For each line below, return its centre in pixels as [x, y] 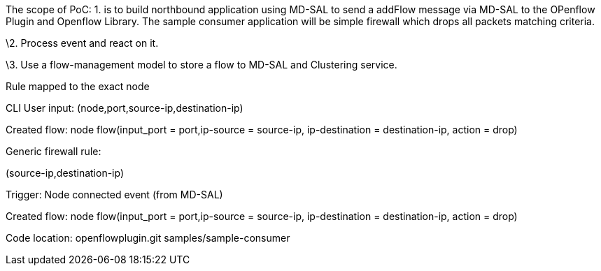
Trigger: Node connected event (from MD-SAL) [114, 195]
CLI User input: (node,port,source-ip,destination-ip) [125, 108]
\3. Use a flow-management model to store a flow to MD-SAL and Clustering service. [201, 65]
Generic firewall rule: [54, 151]
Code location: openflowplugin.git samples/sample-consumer [148, 238]
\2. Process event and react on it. [82, 43]
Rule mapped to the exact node [78, 86]
